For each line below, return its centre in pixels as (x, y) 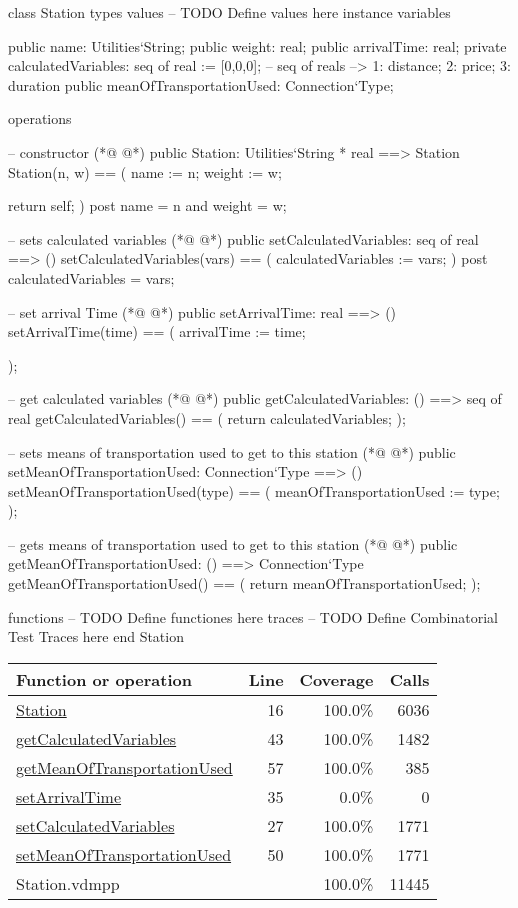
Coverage (336, 679)
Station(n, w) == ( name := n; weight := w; (145, 171)
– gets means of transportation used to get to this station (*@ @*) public (233, 543)
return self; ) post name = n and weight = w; (147, 205)
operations (40, 118)
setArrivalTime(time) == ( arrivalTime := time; (157, 331)
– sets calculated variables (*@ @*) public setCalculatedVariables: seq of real (243, 238)
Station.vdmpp (68, 883)
